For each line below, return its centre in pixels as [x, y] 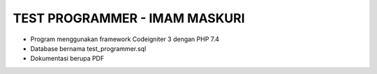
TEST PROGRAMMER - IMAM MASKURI [129, 18]
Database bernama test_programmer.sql [88, 48]
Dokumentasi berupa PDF [67, 59]
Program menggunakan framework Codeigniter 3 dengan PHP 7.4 [125, 39]
